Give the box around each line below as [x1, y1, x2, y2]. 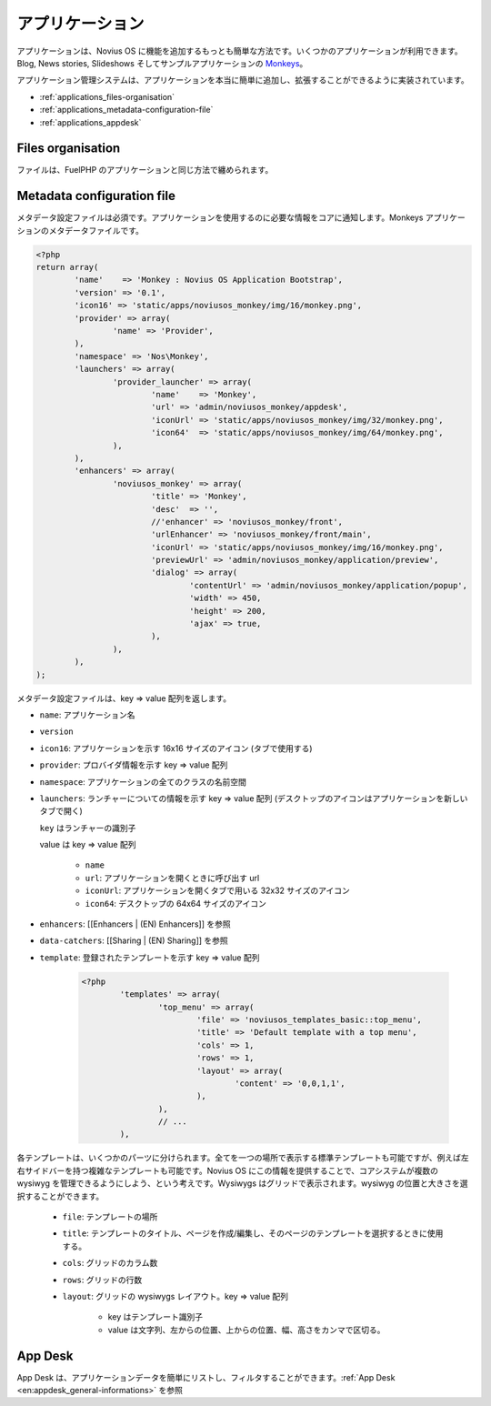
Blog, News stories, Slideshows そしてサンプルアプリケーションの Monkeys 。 [16, 57, 308, 68]
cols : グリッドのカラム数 [62, 1258, 158, 1269]
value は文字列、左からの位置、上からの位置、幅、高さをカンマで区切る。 [107, 1324, 386, 1335]
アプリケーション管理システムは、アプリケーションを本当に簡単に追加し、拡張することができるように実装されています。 [16, 75, 469, 85]
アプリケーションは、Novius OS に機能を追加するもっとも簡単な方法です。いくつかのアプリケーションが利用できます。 [16, 45, 463, 56]
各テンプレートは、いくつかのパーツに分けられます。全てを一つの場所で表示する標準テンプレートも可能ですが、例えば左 [16, 1152, 469, 1163]
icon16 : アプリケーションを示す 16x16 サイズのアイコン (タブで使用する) [39, 742, 313, 754]
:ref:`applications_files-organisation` [39, 91, 175, 102]
